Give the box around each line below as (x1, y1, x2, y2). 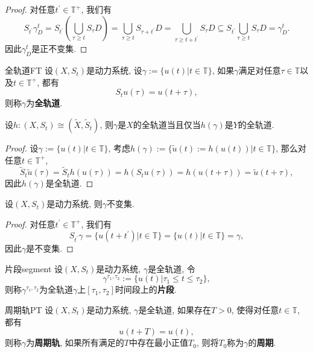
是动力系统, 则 (46, 197, 103, 210)
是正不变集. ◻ (31, 42, 87, 55)
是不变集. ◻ (26, 242, 74, 255)
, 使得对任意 (231, 304, 279, 316)
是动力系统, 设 (86, 64, 142, 77)
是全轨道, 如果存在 (138, 304, 211, 316)
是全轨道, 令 (148, 262, 195, 275)
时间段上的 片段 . (115, 283, 177, 296)
